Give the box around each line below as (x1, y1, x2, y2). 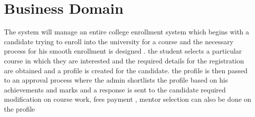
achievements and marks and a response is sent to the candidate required (4, 84, 226, 94)
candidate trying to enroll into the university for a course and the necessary (4, 36, 234, 46)
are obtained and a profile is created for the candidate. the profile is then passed (4, 65, 248, 75)
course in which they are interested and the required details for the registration (4, 55, 244, 65)
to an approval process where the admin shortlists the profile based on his (4, 75, 228, 85)
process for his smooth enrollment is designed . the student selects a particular (4, 46, 242, 56)
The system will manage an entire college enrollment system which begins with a (4, 27, 250, 37)
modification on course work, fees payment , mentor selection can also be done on (4, 94, 252, 104)
